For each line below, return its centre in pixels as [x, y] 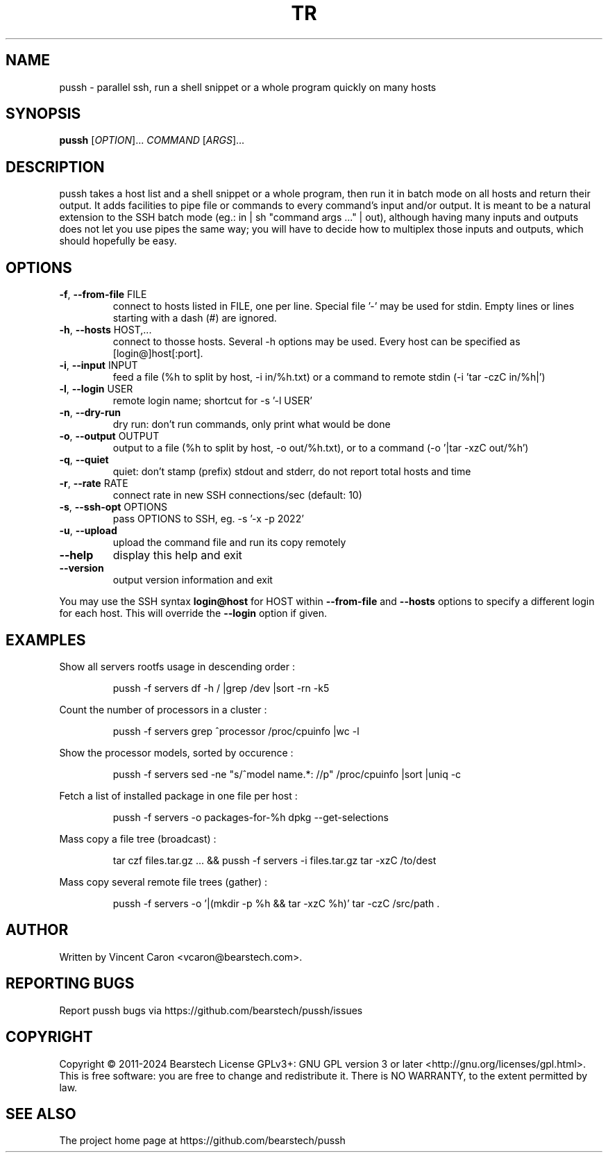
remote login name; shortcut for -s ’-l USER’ [212, 401]
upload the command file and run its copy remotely [229, 543]
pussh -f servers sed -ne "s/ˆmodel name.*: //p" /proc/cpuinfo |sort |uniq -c [287, 774]
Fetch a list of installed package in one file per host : [178, 795]
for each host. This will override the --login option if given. [193, 613]
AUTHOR [37, 930]
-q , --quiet [84, 460]
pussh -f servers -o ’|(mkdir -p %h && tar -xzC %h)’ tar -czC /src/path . [276, 903]
